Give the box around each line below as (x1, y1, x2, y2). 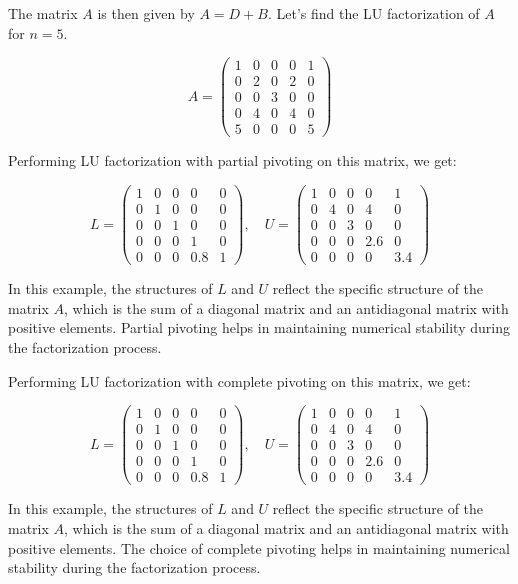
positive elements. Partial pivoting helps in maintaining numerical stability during (8, 317, 510, 338)
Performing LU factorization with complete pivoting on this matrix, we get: (8, 370, 471, 391)
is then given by (97, 3, 195, 23)
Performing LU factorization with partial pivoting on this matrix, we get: (8, 150, 457, 171)
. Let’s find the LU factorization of (267, 3, 480, 23)
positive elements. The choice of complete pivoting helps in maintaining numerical (8, 537, 510, 558)
